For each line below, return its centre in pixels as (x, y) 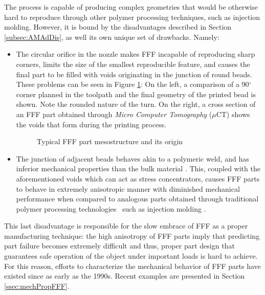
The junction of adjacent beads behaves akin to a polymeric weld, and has (132, 158)
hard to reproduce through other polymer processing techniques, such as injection (132, 17)
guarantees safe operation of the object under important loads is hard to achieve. (131, 256)
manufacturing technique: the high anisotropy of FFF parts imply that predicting (132, 235)
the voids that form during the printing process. (91, 124)
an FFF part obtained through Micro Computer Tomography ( (114, 114)
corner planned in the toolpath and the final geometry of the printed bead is (136, 94)
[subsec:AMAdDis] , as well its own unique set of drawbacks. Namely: (112, 37)
